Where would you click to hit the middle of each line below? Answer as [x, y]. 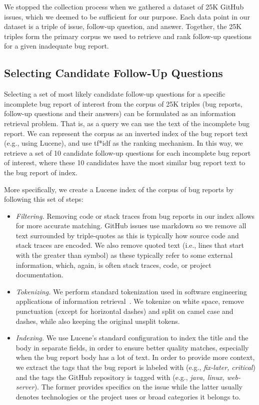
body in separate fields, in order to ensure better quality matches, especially [132, 347]
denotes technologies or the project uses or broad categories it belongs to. [128, 396]
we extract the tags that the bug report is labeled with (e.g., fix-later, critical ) [135, 367]
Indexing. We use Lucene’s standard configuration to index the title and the [132, 338]
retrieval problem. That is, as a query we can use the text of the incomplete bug [127, 123]
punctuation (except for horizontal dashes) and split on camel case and [124, 311]
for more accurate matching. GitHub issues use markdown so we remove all [131, 226]
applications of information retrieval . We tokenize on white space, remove [130, 301]
